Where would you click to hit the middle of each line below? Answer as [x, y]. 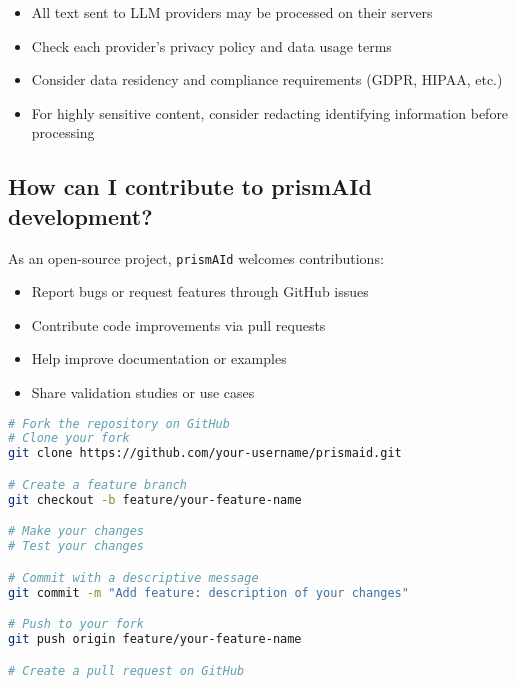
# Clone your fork [69, 438]
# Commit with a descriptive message [133, 577]
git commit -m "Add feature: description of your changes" [208, 592]
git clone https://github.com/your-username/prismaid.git [205, 453]
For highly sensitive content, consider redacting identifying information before [270, 112]
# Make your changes [76, 531]
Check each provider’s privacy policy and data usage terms [211, 45]
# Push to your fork [76, 624]
